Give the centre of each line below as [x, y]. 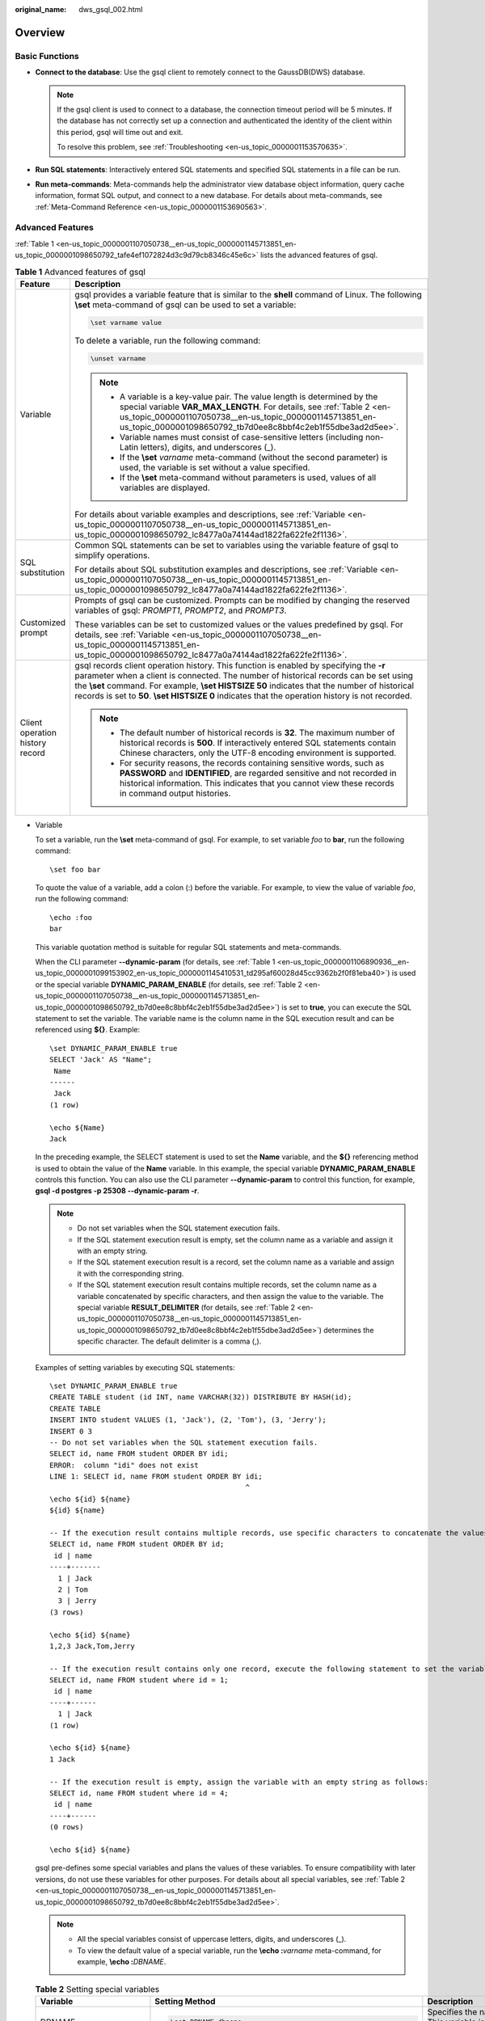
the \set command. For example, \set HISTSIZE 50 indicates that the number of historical [245, 686]
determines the [349, 1330]
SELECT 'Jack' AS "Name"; [101, 1060]
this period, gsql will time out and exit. [120, 132]
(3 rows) [67, 1612]
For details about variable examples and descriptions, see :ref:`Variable [210, 514]
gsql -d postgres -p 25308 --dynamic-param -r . [117, 1191]
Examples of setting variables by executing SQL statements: [135, 1367]
